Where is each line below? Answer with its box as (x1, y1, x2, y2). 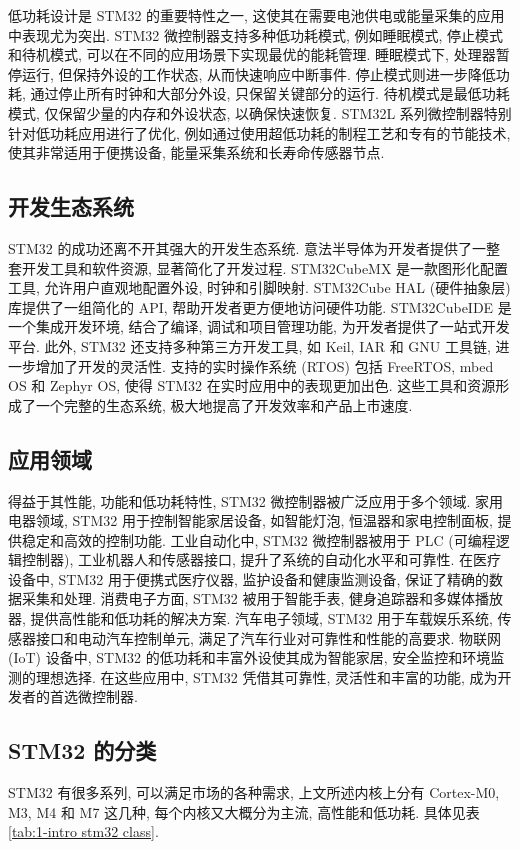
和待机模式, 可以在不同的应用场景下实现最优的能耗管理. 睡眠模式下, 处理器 (8, 44, 496, 65)
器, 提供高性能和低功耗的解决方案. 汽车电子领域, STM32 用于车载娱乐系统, (8, 608, 493, 629)
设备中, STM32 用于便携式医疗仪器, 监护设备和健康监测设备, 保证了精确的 (8, 568, 490, 589)
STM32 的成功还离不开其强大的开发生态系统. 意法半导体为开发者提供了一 (8, 237, 486, 258)
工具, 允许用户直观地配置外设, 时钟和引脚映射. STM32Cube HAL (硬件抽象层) (8, 277, 511, 298)
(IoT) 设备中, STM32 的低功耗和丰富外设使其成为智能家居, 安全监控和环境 (8, 647, 491, 668)
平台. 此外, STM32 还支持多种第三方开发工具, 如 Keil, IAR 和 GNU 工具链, (8, 335, 491, 356)
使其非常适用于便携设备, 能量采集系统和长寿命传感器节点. (8, 142, 385, 163)
